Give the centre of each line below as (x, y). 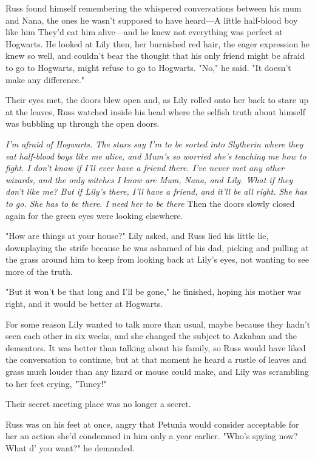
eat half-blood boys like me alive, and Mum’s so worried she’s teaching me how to (156, 156)
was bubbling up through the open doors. (83, 123)
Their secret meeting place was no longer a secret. (98, 404)
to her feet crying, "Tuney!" (56, 383)
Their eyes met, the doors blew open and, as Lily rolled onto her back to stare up (157, 100)
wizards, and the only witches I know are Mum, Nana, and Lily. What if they (149, 179)
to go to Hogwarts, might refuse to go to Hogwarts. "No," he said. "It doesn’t (148, 67)
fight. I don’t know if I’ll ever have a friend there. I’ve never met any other (145, 168)
